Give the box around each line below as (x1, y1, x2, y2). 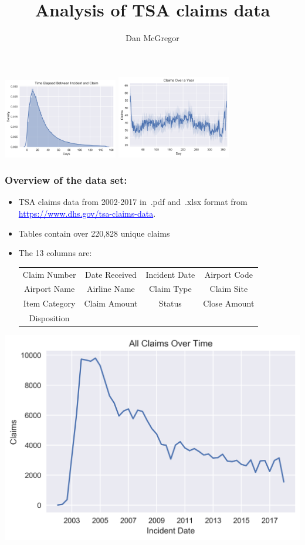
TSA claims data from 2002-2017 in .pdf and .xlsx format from (18, 196, 248, 208)
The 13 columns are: (18, 247, 92, 259)
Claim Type (149, 282, 192, 295)
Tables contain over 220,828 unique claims (18, 227, 170, 239)
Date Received (85, 268, 137, 280)
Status (158, 297, 182, 309)
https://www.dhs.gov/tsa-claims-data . (18, 207, 156, 220)
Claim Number (22, 268, 76, 280)
